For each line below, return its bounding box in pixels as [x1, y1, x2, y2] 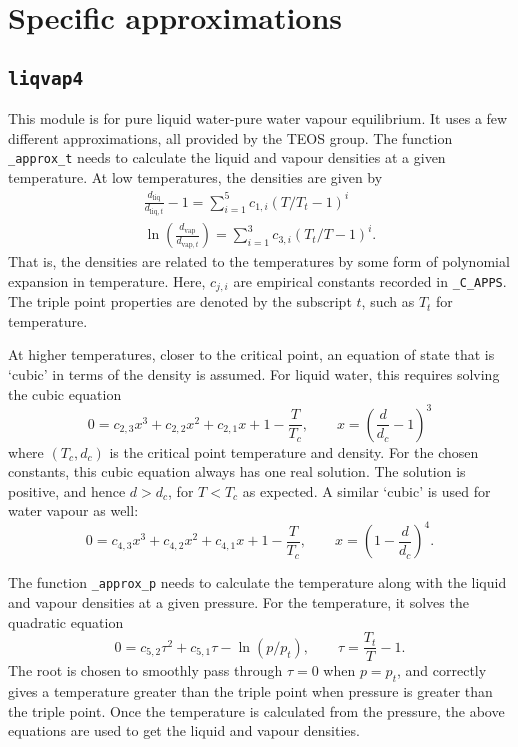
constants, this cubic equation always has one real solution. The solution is [8, 461, 466, 482]
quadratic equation [8, 611, 124, 632]
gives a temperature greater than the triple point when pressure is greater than [8, 681, 493, 702]
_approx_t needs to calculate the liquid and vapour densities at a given [8, 147, 446, 168]
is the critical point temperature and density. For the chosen [109, 441, 479, 462]
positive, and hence [8, 480, 126, 501]
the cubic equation [8, 383, 122, 404]
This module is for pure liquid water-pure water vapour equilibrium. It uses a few [8, 108, 508, 129]
